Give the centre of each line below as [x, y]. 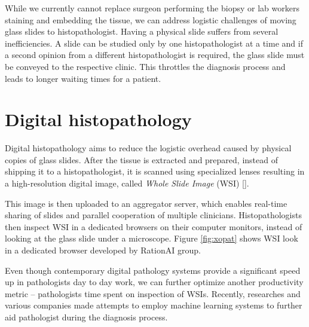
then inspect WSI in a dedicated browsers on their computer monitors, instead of [154, 226]
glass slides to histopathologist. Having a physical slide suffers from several [142, 31]
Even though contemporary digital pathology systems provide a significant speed [153, 270]
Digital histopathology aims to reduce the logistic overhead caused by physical [148, 148]
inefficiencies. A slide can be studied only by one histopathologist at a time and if [154, 43]
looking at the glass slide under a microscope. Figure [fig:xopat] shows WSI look [152, 238]
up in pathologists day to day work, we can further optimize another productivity [154, 282]
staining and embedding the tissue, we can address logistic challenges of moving [151, 19]
